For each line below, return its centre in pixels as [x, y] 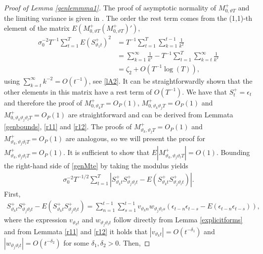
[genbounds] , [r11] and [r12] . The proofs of [68, 127]
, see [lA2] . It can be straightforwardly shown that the [171, 80]
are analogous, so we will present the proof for [135, 138]
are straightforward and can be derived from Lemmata [151, 115]
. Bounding [233, 152]
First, [12, 193]
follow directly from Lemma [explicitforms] [178, 220]
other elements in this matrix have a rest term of [78, 91]
